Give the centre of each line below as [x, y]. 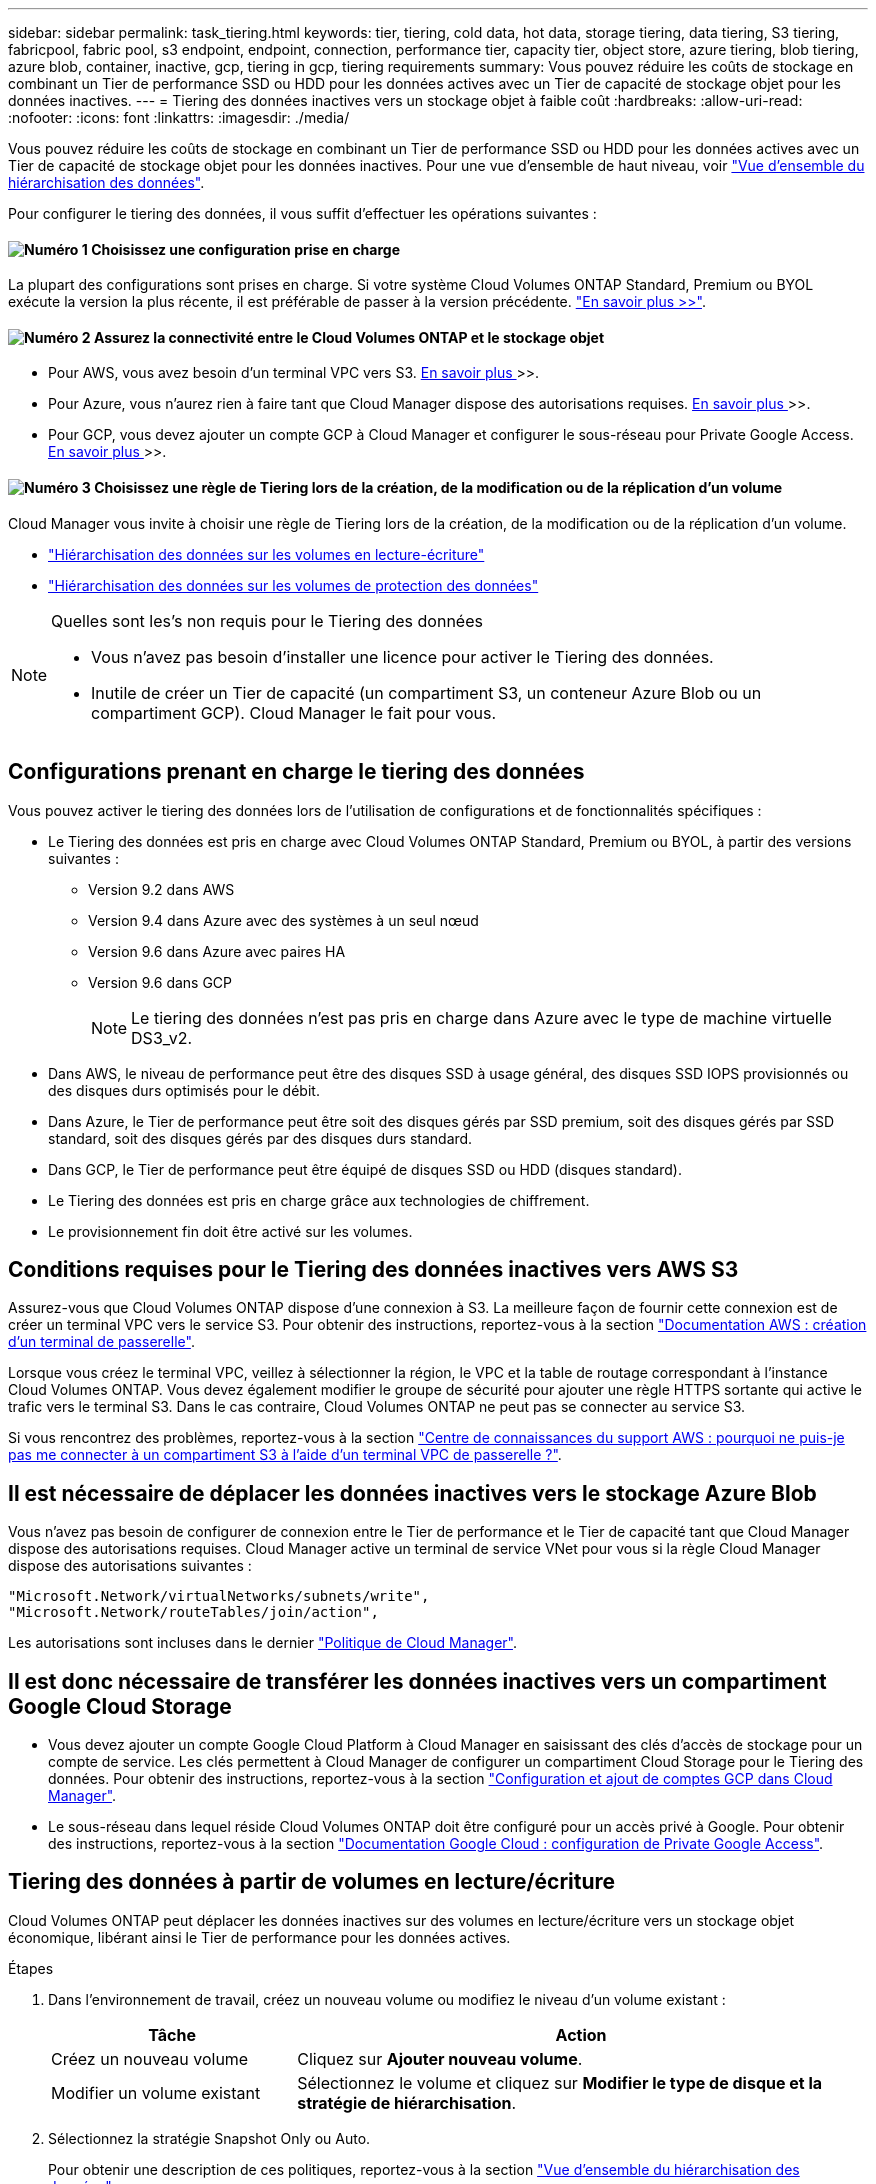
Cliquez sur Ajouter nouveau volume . [440, 2058]
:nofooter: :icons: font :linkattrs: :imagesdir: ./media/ [179, 117]
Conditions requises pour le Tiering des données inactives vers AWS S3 [373, 1269]
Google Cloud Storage [120, 1706]
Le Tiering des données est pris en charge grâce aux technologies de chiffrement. [319, 1200]
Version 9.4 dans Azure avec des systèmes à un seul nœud [283, 920]
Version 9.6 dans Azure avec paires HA [217, 951]
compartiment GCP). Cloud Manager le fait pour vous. [294, 712]
